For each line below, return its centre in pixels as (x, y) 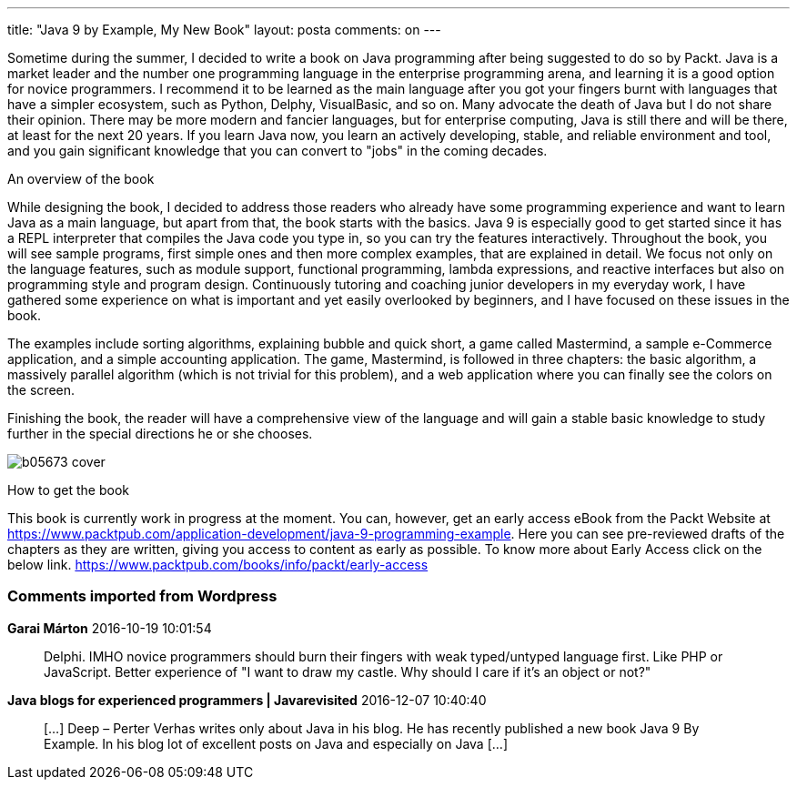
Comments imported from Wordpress (142, 596)
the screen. (41, 390)
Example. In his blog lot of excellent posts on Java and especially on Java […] (276, 743)
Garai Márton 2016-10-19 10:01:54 (110, 628)
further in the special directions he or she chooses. (160, 434)
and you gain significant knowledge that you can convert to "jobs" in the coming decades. (277, 151)
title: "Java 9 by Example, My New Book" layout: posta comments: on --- (224, 30)
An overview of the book (81, 179)
